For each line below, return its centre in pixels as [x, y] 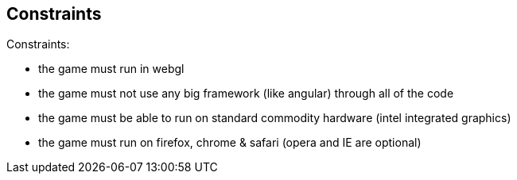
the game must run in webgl [111, 69]
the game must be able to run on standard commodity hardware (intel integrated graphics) [275, 118]
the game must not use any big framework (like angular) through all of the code [246, 94]
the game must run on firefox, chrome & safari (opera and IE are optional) [230, 143]
